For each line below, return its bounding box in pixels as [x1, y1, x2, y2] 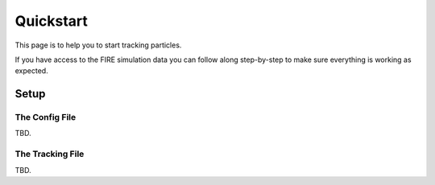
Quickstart [14, 12, 89, 30]
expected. [14, 66, 48, 76]
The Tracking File [14, 149, 85, 160]
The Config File [14, 112, 77, 123]
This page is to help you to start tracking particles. [14, 40, 182, 50]
